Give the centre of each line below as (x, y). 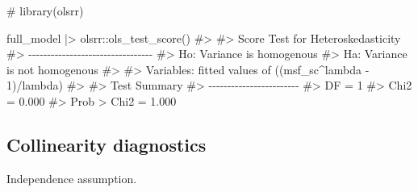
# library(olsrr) (45, 10)
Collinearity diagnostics (107, 144)
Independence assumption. (72, 178)
